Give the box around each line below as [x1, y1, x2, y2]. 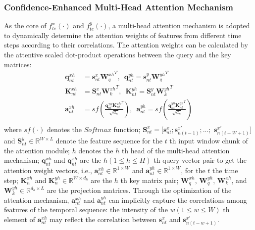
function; [113, 124, 141, 134]
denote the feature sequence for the [55, 136, 162, 145]
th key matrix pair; [120, 175, 179, 185]
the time [212, 165, 238, 175]
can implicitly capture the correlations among [108, 194, 247, 205]
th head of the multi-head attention [121, 145, 230, 155]
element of [4, 214, 35, 224]
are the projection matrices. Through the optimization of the [47, 185, 232, 195]
